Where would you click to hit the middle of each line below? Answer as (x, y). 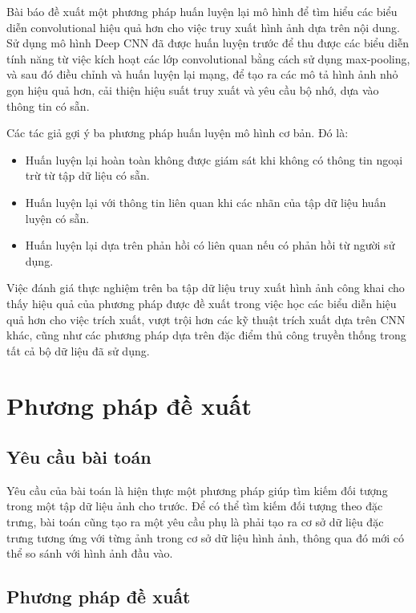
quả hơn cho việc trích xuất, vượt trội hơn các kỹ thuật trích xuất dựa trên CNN (206, 319)
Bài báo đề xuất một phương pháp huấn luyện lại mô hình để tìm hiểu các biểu (202, 11)
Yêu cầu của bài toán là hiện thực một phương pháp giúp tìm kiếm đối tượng (197, 490)
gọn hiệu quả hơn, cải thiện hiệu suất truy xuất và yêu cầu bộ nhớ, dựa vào (193, 89)
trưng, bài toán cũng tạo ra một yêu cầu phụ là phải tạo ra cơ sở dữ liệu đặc (195, 522)
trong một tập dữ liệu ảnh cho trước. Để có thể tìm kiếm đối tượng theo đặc (195, 506)
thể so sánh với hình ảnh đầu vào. (90, 553)
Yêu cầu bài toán (79, 457)
